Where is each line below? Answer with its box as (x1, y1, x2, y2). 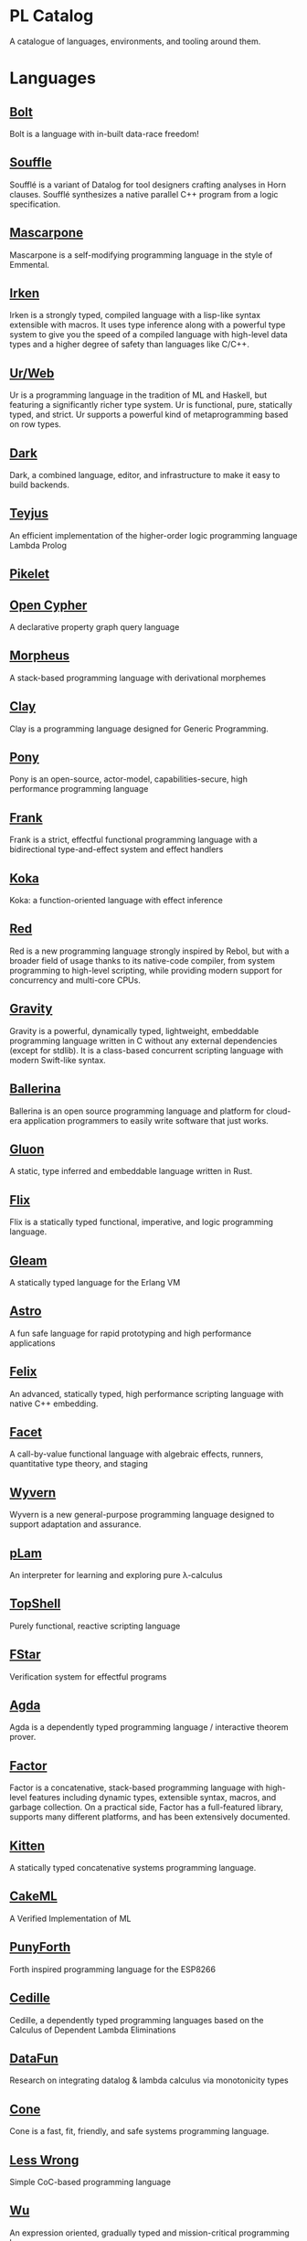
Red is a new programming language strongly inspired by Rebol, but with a (9, 945, 290, 956)
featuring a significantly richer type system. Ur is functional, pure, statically (9, 400, 292, 411)
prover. (9, 1732, 37, 1743)
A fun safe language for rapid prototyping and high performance (9, 1328, 252, 1339)
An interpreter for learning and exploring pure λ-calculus (9, 1570, 223, 1581)
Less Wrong (9, 2152, 79, 2168)
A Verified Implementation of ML (9, 1913, 132, 1924)
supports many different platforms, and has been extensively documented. (9, 1811, 291, 1822)
